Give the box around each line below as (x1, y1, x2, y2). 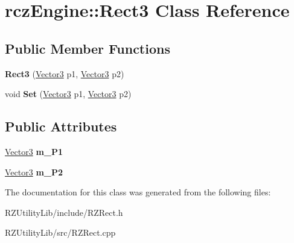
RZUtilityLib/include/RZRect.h (5, 206, 123, 218)
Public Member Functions (5, 39, 170, 57)
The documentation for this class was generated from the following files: (5, 186, 271, 198)
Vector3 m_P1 (5, 145, 63, 157)
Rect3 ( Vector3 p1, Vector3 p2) (5, 67, 124, 80)
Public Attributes (5, 117, 117, 136)
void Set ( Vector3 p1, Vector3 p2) (5, 87, 132, 100)
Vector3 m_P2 (5, 165, 63, 178)
